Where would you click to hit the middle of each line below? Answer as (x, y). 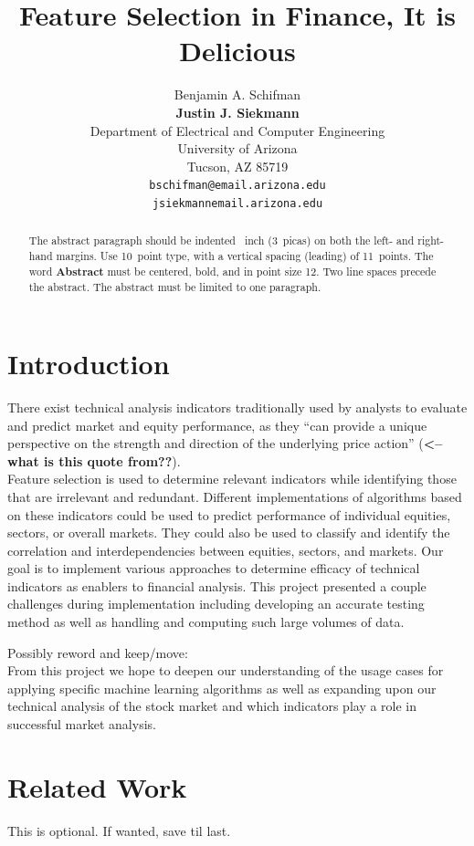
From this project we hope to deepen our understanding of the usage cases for (226, 670)
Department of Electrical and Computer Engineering (237, 130)
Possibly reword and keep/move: (98, 652)
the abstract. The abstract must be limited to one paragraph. (175, 287)
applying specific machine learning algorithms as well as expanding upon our (222, 688)
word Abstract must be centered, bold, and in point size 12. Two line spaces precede (232, 271)
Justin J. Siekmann (237, 112)
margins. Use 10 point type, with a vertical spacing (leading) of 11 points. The (245, 256)
